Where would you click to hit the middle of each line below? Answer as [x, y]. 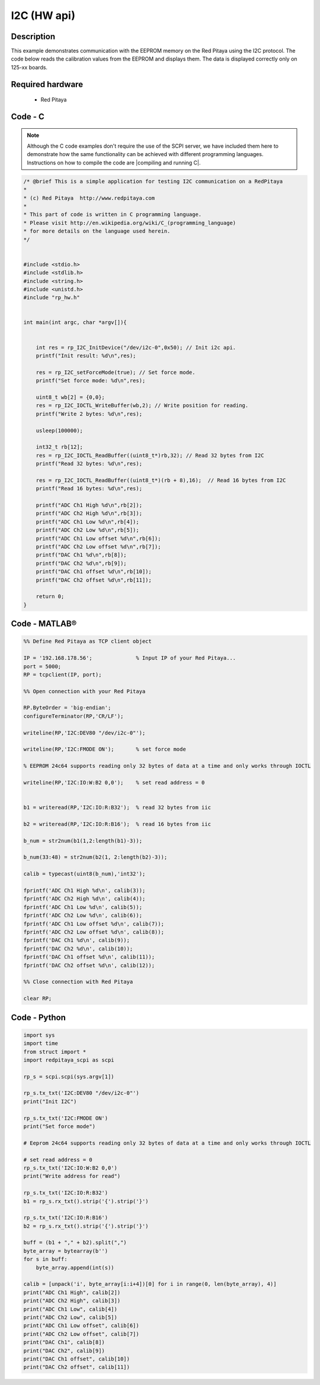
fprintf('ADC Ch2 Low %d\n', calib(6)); [83, 916]
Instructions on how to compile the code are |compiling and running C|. [114, 163]
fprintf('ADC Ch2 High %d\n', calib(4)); [84, 899]
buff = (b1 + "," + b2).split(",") [75, 1243]
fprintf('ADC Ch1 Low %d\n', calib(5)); [83, 907]
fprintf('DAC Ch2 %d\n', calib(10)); [78, 949]
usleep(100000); [59, 431]
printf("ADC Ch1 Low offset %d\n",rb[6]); [98, 538]
